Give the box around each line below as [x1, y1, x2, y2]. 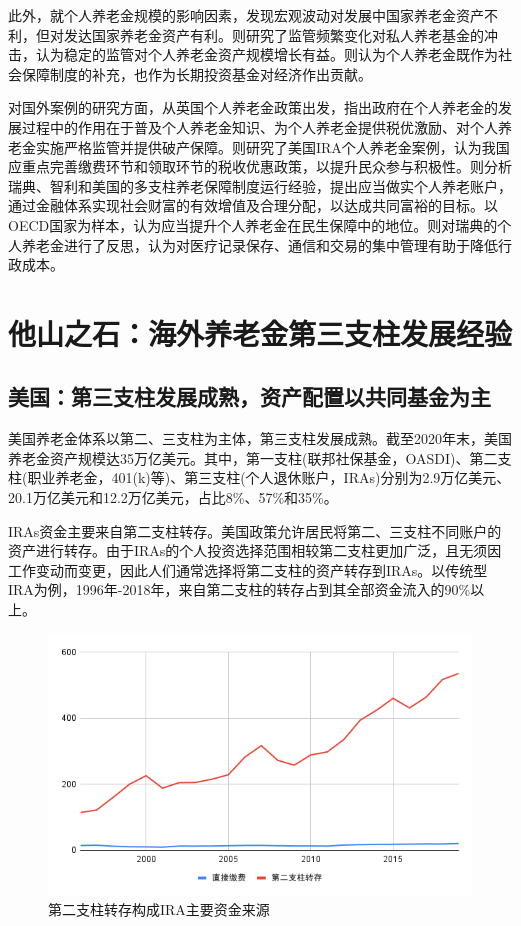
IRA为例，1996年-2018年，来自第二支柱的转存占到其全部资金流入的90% [8, 579, 471, 600]
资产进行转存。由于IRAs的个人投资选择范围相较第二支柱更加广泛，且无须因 [8, 540, 502, 561]
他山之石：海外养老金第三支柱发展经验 [8, 312, 513, 353]
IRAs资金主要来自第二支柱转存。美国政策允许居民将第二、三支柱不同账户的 [8, 520, 502, 541]
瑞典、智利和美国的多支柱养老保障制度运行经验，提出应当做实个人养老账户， [8, 175, 512, 196]
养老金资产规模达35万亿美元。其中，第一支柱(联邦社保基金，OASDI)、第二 [8, 447, 498, 468]
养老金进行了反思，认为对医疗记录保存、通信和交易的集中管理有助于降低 [21, 234, 498, 255]
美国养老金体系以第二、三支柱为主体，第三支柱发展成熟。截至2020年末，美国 [8, 428, 512, 449]
